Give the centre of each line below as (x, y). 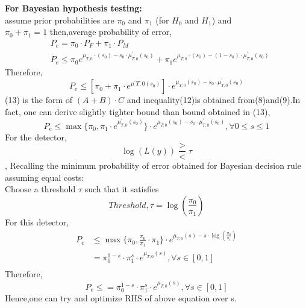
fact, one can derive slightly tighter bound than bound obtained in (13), (138, 111)
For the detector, (36, 137)
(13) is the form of (39, 100)
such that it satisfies (122, 189)
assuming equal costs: (45, 177)
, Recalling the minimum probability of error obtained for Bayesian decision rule (153, 165)
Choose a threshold (40, 189)
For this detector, (37, 222)
